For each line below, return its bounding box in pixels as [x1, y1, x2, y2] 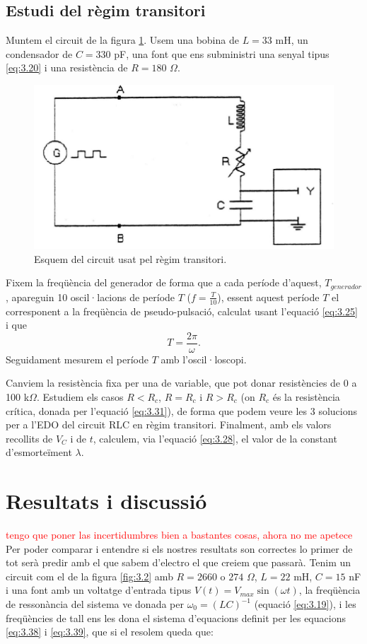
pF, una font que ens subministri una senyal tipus [114, 46, 330, 61]
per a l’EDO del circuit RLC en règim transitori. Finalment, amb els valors [6, 417, 332, 432]
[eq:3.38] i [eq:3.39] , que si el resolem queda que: [6, 624, 214, 639]
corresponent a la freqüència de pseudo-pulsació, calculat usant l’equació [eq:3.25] [6, 303, 358, 318]
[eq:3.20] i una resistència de [6, 60, 128, 75]
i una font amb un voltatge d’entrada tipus [6, 582, 192, 597]
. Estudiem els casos [36, 389, 124, 404]
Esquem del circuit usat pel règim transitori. [34, 251, 227, 266]
